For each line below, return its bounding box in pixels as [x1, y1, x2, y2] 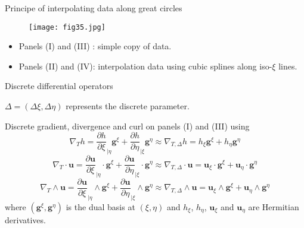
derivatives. [5, 213, 46, 226]
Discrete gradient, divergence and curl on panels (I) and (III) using [5, 119, 250, 132]
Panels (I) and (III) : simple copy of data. [18, 40, 172, 52]
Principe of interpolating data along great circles [5, 2, 182, 14]
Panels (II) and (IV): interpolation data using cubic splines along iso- [18, 59, 272, 72]
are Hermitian [248, 200, 299, 213]
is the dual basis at [66, 200, 135, 213]
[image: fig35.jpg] [29, 23, 106, 31]
